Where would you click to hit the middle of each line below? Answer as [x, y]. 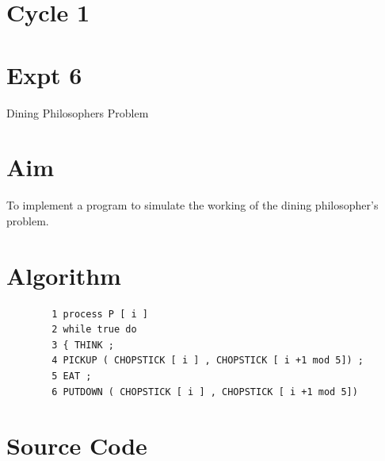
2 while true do [94, 330]
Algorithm [64, 275]
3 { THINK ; [83, 345]
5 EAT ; [72, 376]
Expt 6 [44, 74]
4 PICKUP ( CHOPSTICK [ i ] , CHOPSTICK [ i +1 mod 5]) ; [208, 361]
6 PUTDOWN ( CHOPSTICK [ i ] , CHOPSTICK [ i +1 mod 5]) [205, 392]
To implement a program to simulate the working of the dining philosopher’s [192, 205]
